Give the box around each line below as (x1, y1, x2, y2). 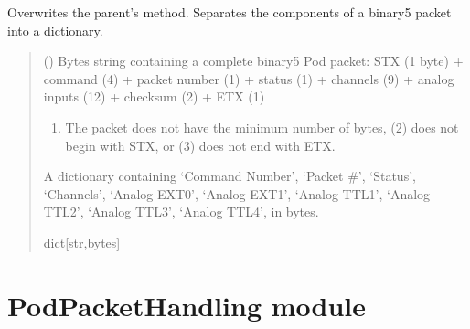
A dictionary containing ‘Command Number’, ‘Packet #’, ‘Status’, (43, 166, 416, 186)
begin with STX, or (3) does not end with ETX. (65, 135, 336, 154)
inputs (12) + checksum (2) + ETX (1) (43, 87, 265, 106)
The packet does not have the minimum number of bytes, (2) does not (65, 117, 459, 136)
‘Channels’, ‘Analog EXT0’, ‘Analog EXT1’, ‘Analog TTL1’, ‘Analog (43, 184, 431, 203)
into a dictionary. (7, 20, 103, 39)
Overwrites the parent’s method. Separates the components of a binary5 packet (7, 3, 452, 21)
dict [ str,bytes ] (43, 232, 121, 251)
